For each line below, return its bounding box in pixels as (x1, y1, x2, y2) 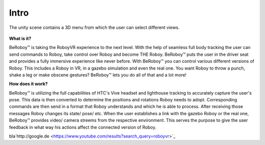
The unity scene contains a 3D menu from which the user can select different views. (9, 24, 180, 30)
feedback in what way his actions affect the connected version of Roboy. (9, 124, 157, 130)
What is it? (9, 35, 31, 41)
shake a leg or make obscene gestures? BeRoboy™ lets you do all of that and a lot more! (9, 72, 186, 78)
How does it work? (9, 81, 48, 87)
